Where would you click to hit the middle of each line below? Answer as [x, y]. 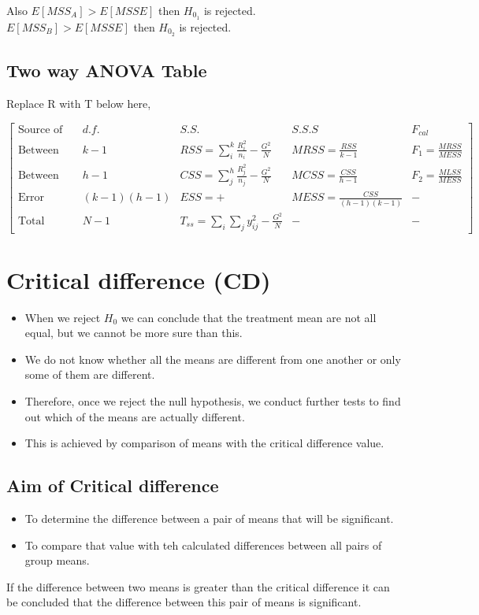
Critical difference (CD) [139, 279]
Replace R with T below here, [79, 103]
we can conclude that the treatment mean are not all [249, 317]
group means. [57, 560]
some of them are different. [90, 374]
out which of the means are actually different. [135, 416]
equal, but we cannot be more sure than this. [134, 333]
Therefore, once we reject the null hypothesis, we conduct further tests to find [213, 401]
